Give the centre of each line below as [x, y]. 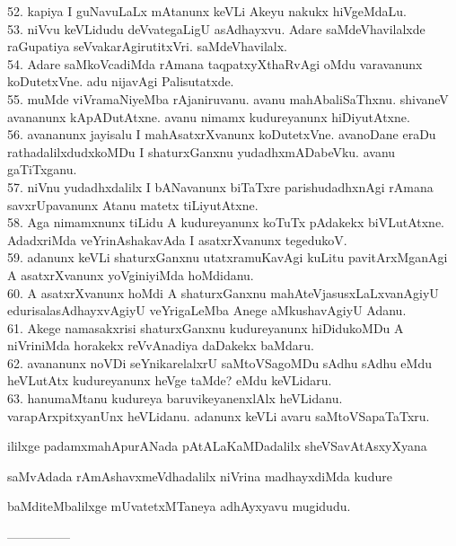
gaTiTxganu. [42, 169]
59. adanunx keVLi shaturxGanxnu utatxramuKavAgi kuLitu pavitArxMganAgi [228, 257]
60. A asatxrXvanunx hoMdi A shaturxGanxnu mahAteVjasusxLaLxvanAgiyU [223, 292]
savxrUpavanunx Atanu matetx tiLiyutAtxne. [133, 204]
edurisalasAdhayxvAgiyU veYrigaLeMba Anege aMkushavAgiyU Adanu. [207, 310]
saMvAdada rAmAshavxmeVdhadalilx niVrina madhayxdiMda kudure [200, 476]
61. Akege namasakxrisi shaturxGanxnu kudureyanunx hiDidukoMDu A [206, 327]
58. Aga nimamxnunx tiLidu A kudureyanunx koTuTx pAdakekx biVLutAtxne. [226, 222]
